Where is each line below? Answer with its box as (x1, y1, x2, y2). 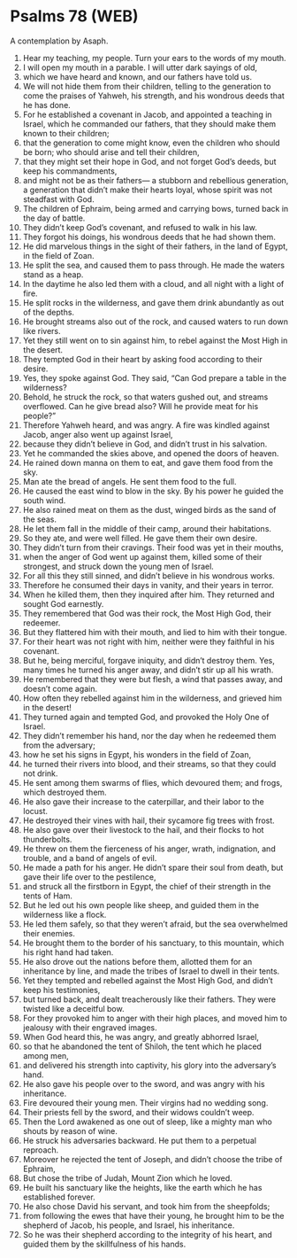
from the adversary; (22, 740, 95, 750)
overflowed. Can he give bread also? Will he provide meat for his (22, 400, 259, 411)
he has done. (22, 99, 72, 110)
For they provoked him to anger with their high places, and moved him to (22, 1013, 288, 1023)
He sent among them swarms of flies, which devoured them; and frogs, (22, 777, 283, 788)
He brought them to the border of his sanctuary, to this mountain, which (22, 937, 285, 948)
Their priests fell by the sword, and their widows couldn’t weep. (22, 1107, 255, 1117)
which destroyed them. (22, 787, 107, 797)
